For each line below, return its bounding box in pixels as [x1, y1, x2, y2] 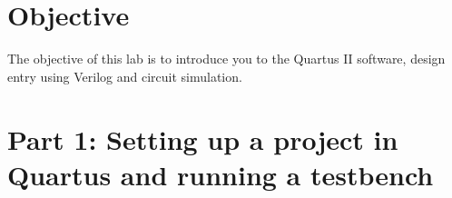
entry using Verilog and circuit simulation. [7, 66, 242, 85]
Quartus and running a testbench [7, 155, 434, 193]
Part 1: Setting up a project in [7, 120, 398, 157]
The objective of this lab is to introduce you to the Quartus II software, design [7, 49, 446, 68]
